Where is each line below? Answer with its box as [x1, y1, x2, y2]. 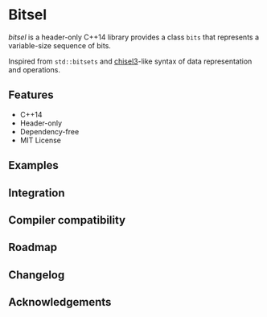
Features [8, 89, 54, 102]
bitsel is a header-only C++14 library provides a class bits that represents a [8, 32, 260, 42]
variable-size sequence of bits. [8, 40, 111, 50]
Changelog [8, 268, 65, 282]
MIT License [19, 135, 62, 145]
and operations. [8, 64, 60, 74]
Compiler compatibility [8, 213, 126, 227]
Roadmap [8, 241, 58, 254]
